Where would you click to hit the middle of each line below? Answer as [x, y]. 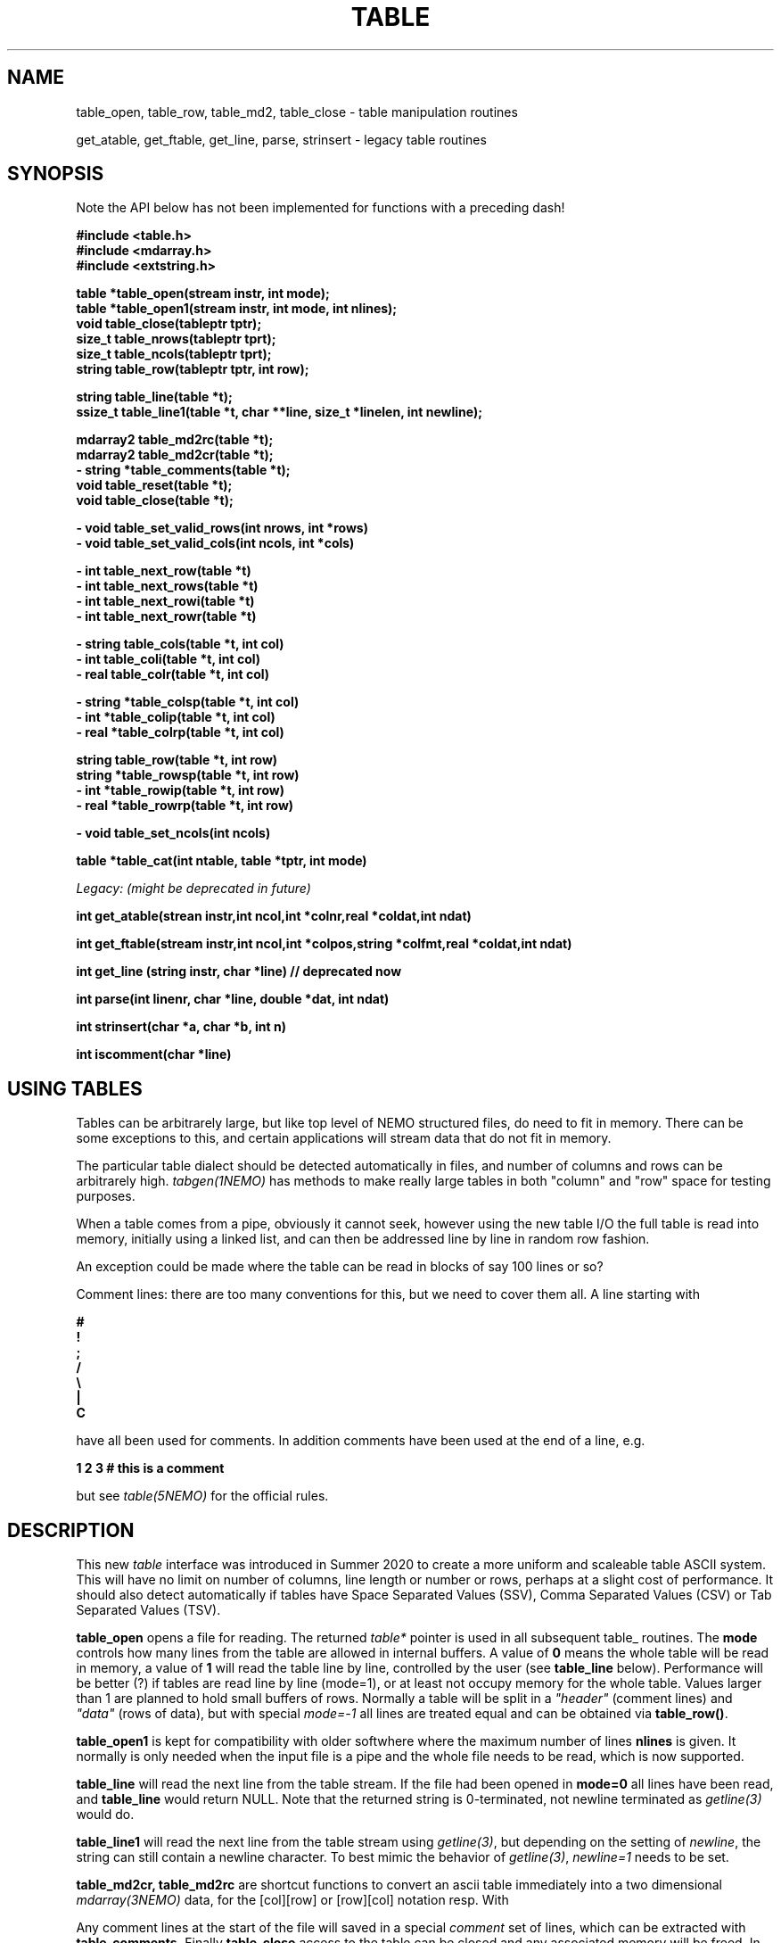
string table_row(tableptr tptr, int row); [193, 369]
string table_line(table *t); [154, 397]
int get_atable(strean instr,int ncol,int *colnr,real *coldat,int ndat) [274, 916]
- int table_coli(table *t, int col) [169, 659]
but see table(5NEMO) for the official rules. [202, 1496]
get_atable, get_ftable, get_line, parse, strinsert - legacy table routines [281, 139]
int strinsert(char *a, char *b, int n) [181, 1027]
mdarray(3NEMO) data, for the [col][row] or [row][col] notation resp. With [292, 1900]
